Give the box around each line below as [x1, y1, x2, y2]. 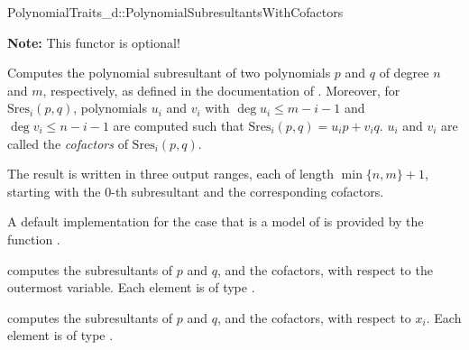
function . [7, 229, 60, 248]
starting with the [7, 181, 101, 200]
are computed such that [113, 115, 244, 134]
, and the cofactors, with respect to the [216, 260, 433, 279]
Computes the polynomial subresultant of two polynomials [7, 63, 331, 82]
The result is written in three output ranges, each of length [7, 164, 335, 183]
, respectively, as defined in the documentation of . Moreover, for [42, 80, 400, 99]
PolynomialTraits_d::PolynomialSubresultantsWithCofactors [7, 3, 344, 21]
